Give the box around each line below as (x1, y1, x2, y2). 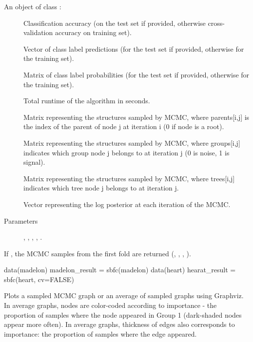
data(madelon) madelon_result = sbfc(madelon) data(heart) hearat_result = (4, 265, 236, 275)
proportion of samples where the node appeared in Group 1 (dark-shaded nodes (4, 309, 242, 320)
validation (23, 27, 53, 38)
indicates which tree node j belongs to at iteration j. (23, 183, 179, 193)
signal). (23, 157, 45, 167)
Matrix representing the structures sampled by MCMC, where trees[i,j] (23, 173, 235, 183)
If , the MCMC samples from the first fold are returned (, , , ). (4, 248, 191, 258)
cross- (208, 18, 225, 28)
